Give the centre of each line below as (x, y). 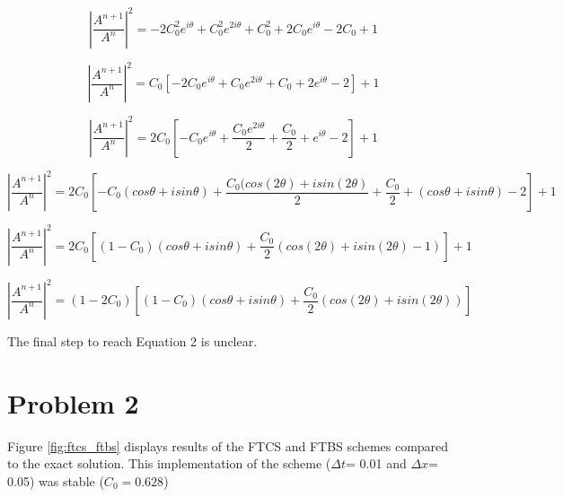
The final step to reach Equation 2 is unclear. (132, 341)
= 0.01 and (376, 463)
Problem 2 (73, 402)
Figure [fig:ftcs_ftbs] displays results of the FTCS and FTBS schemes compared (228, 445)
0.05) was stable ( (56, 480)
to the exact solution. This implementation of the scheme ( (169, 463)
